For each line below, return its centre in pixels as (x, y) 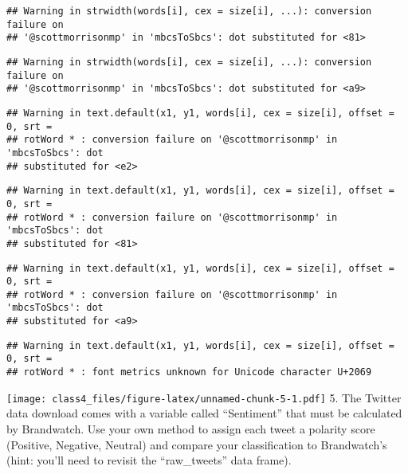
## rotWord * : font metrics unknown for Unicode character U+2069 (189, 372)
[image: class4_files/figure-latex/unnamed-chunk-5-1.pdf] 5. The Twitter (204, 397)
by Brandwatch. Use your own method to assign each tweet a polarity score (191, 429)
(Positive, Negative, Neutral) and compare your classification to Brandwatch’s (197, 444)
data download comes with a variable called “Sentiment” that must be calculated (204, 413)
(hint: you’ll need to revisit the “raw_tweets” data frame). (149, 460)
